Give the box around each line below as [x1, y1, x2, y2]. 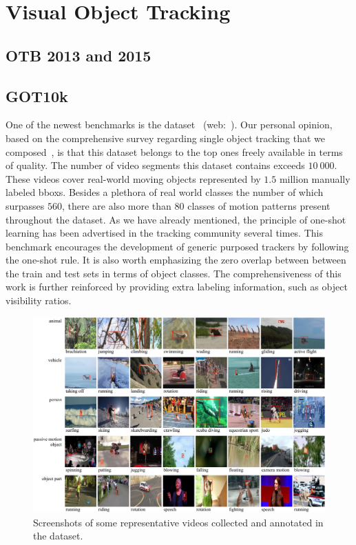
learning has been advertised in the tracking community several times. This [6, 226, 323, 240]
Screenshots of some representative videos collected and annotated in [33, 515, 324, 529]
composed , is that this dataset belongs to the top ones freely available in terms [6, 144, 343, 159]
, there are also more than [62, 198, 171, 212]
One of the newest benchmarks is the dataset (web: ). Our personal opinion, [6, 117, 333, 132]
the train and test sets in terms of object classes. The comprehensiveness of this [6, 266, 342, 280]
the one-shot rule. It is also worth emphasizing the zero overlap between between [6, 252, 346, 267]
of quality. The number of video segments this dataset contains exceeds [6, 158, 305, 172]
